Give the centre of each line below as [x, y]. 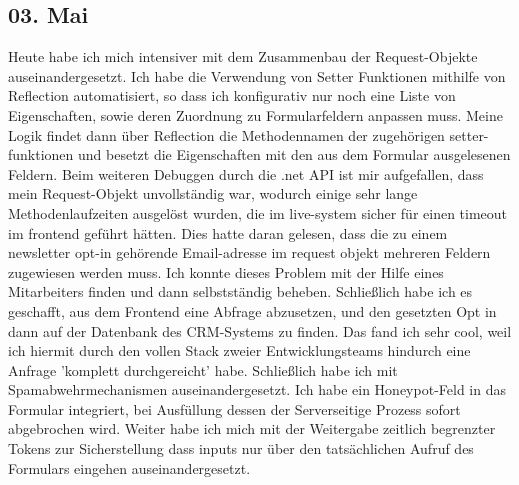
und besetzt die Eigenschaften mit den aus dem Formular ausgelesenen [294, 154]
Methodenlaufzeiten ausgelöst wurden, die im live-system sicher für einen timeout [258, 212]
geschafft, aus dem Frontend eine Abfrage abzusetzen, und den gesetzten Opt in [252, 310]
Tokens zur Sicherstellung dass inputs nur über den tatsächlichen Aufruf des [241, 448]
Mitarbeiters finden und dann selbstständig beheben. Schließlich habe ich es [240, 291]
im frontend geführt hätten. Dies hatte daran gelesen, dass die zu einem [228, 232]
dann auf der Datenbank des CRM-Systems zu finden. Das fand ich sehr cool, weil [260, 330]
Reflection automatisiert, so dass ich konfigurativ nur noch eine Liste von [232, 95]
